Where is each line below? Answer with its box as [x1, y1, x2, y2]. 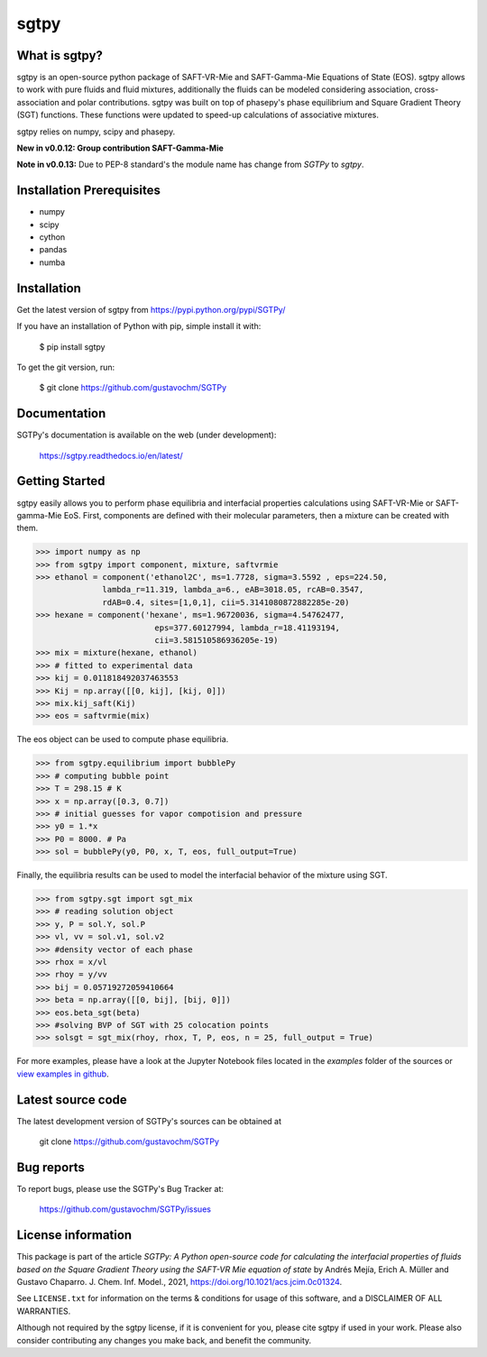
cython [39, 232, 66, 243]
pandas [39, 244, 68, 255]
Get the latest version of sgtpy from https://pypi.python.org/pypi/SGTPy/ [16, 304, 286, 315]
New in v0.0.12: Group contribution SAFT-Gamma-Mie [16, 142, 225, 153]
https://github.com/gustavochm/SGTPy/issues [39, 1204, 212, 1215]
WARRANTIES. [16, 1306, 71, 1316]
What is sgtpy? [16, 48, 104, 63]
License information [16, 1227, 133, 1243]
